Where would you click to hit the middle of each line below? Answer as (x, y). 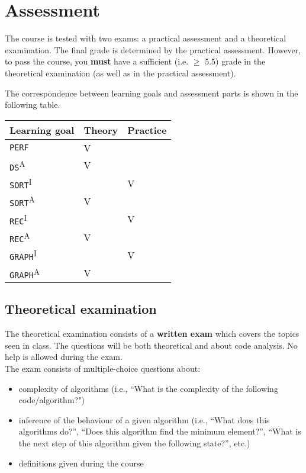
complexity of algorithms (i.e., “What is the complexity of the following (148, 388)
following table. (33, 104)
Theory (101, 130)
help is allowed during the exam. (64, 357)
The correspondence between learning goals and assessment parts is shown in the (152, 93)
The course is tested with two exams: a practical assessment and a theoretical (146, 38)
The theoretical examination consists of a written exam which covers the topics (152, 334)
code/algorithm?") (51, 400)
